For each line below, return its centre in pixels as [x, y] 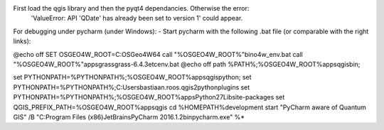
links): [22, 41]
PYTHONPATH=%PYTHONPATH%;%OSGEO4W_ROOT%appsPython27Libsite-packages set [149, 97]
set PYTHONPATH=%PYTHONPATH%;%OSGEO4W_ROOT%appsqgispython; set [132, 77]
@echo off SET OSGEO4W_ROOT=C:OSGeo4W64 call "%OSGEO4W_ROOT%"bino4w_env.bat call [158, 54]
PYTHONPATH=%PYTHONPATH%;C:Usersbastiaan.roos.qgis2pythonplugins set [132, 87]
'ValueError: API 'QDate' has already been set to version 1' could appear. [137, 18]
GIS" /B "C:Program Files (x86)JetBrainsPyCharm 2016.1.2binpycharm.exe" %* [129, 117]
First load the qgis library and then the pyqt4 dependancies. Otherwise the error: [131, 8]
